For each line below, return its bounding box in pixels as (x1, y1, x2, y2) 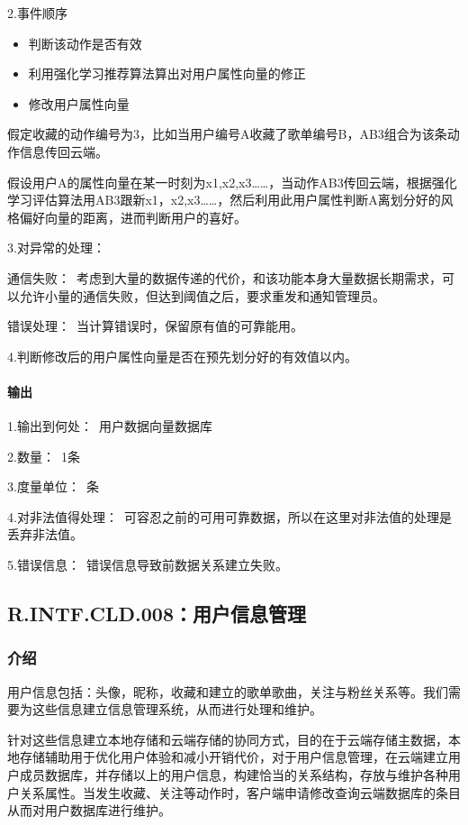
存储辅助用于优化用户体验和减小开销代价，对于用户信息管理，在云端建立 (19, 747, 448, 766)
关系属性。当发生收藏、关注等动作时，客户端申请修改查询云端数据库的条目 (19, 783, 461, 802)
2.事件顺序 (7, 4, 67, 22)
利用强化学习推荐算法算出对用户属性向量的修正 (28, 64, 306, 83)
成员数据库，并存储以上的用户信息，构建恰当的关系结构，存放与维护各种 (19, 765, 448, 784)
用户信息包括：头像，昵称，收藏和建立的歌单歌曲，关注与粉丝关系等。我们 (7, 682, 448, 701)
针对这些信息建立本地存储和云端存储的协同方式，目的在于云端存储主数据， (7, 729, 448, 748)
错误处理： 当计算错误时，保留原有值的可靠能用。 (7, 316, 303, 335)
